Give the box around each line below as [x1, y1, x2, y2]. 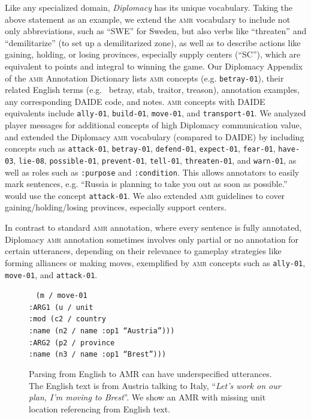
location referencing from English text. [29, 402, 171, 415]
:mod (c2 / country [29, 315, 106, 324]
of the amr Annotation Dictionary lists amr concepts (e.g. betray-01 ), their [5, 71, 284, 84]
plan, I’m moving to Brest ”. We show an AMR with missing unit [29, 391, 266, 403]
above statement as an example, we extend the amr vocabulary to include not [5, 13, 291, 25]
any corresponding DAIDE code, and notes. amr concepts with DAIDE [5, 95, 265, 107]
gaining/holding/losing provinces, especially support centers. [5, 201, 227, 213]
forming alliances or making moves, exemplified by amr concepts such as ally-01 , [5, 256, 306, 269]
